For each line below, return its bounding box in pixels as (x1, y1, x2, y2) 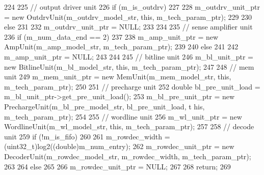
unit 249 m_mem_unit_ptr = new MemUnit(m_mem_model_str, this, (4, 71, 231, 82)
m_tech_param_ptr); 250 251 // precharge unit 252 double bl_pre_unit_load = (4, 81, 260, 92)
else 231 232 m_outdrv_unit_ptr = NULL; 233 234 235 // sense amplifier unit (4, 21, 253, 32)
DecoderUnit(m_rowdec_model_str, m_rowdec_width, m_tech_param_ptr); (4, 151, 251, 161)
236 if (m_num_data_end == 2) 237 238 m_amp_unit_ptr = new (4, 31, 219, 42)
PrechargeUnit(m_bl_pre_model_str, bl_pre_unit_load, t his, (4, 101, 205, 111)
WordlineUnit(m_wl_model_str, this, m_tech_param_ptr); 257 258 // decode (4, 121, 254, 132)
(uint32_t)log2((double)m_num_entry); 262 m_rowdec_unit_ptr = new (4, 141, 234, 152)
